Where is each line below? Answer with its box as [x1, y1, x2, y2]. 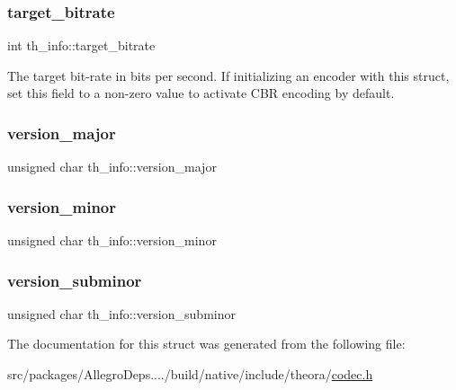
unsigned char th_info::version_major [7, 157, 217, 176]
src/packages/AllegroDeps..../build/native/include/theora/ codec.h [7, 365, 373, 384]
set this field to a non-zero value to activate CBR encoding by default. [7, 84, 395, 102]
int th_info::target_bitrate [7, 36, 156, 55]
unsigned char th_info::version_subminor [7, 304, 236, 323]
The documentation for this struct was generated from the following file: [7, 334, 406, 353]
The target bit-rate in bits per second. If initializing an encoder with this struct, [7, 66, 450, 84]
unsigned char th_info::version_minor [7, 231, 217, 250]
